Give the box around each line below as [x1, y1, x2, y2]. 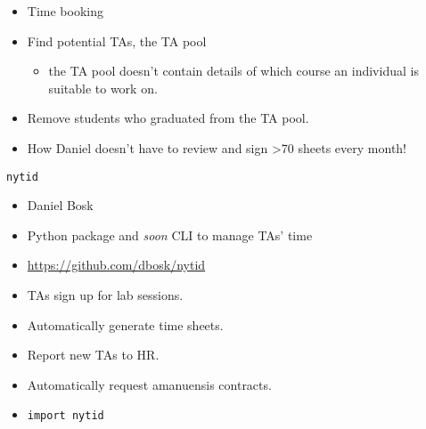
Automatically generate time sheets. [27, 315, 224, 334]
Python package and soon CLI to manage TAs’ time [27, 225, 313, 244]
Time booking [27, 2, 103, 20]
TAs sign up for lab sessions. [27, 286, 184, 304]
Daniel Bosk [27, 196, 94, 214]
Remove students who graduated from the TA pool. [27, 109, 309, 127]
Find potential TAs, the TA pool [27, 31, 207, 50]
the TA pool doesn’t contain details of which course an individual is [48, 61, 419, 80]
